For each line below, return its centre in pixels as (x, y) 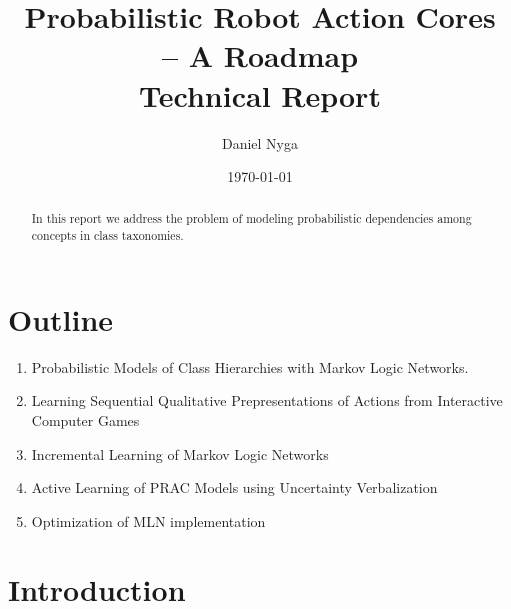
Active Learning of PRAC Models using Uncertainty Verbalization (234, 487)
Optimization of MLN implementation (148, 520)
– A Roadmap (260, 55)
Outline (61, 318)
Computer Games (85, 419)
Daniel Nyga (260, 142)
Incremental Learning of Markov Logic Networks (180, 453)
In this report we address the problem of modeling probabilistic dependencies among (251, 218)
